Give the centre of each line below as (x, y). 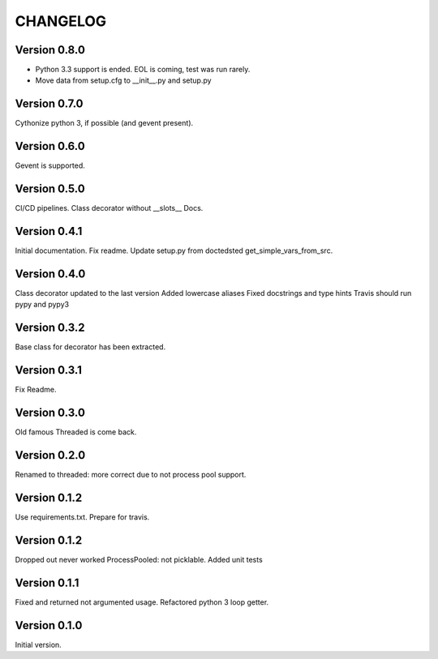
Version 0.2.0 (50, 455)
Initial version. (39, 644)
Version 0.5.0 (50, 189)
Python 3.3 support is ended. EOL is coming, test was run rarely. (143, 70)
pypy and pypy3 (42, 305)
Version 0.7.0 (49, 104)
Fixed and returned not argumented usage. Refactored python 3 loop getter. (142, 602)
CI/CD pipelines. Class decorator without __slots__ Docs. (109, 208)
